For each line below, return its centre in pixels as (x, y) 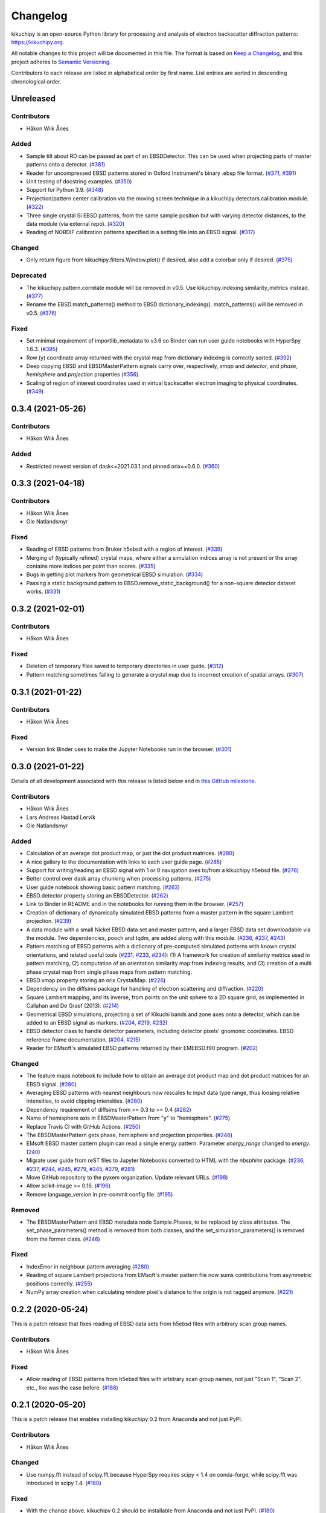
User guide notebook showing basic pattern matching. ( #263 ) (103, 887)
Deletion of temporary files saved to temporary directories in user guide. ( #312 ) (125, 666)
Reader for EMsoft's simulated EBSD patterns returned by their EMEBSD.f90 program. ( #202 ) (142, 1048)
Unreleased (34, 99)
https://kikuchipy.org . (38, 42)
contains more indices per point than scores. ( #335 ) (91, 566)
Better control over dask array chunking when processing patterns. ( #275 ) (119, 879)
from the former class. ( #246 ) (63, 1239)
